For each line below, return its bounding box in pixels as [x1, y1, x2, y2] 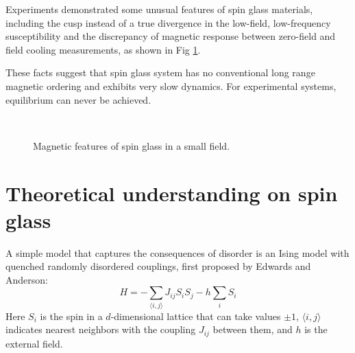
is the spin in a [40, 308, 103, 323]
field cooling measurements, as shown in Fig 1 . [5, 42, 201, 56]
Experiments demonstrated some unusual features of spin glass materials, [5, 2, 313, 16]
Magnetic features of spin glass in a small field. [33, 138, 230, 152]
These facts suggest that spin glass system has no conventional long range [5, 65, 315, 80]
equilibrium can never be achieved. [5, 92, 151, 106]
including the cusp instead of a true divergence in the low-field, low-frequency [5, 15, 331, 30]
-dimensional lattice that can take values [110, 308, 281, 323]
